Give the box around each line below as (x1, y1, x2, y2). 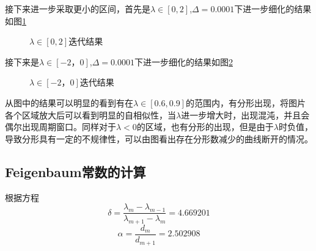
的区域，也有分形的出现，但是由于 (136, 120, 274, 133)
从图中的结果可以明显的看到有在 (5, 96, 133, 109)
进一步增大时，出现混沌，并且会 (181, 108, 310, 121)
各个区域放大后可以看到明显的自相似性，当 (5, 108, 176, 121)
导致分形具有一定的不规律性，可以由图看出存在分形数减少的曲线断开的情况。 (5, 132, 313, 145)
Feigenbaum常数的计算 (5, 162, 146, 181)
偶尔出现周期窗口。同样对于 (5, 120, 116, 133)
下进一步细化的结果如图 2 (134, 55, 233, 68)
